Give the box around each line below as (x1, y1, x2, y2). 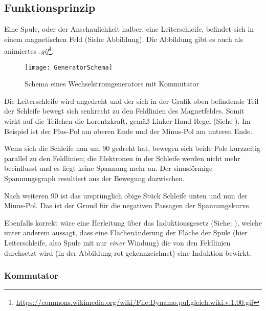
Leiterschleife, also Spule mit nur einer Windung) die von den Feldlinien (4, 237, 231, 248)
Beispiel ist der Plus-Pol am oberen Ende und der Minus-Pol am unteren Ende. (4, 125, 253, 136)
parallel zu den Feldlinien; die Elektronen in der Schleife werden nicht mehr (4, 152, 240, 163)
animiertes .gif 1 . (4, 44, 54, 56)
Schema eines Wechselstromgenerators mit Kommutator (25, 78, 199, 89)
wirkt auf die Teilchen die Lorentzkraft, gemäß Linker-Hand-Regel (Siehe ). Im (4, 116, 251, 126)
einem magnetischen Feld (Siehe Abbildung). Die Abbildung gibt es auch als (4, 33, 243, 44)
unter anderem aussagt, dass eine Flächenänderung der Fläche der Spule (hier (4, 227, 248, 238)
